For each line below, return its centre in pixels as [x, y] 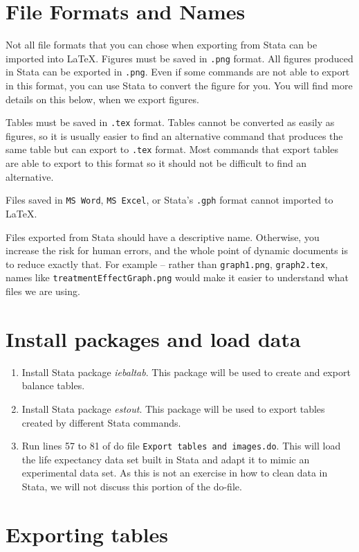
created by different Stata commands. [101, 422]
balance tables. [53, 385]
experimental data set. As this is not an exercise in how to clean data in [175, 473]
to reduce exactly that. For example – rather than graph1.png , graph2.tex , [167, 264]
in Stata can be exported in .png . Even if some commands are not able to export [178, 72]
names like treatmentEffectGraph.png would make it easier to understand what [177, 277]
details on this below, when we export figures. [102, 99]
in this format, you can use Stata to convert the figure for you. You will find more [179, 86]
